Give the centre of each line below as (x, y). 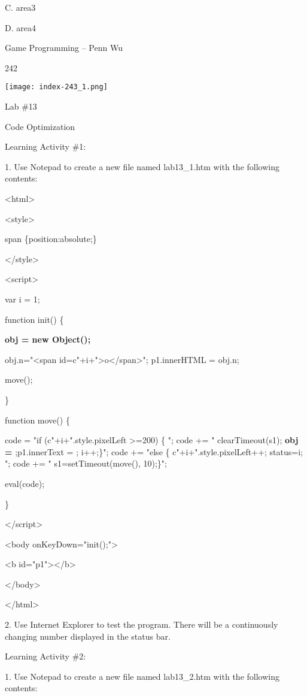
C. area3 (20, 7)
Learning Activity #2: (45, 656)
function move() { (37, 420)
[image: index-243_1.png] (56, 87)
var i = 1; (22, 299)
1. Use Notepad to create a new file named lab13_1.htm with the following (142, 166)
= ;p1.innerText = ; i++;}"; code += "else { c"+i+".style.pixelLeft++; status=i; (154, 451)
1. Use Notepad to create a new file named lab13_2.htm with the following (142, 676)
